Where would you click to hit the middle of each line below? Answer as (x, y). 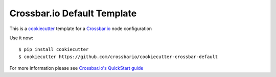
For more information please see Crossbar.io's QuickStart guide (76, 68)
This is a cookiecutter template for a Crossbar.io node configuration (81, 29)
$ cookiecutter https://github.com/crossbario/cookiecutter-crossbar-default (118, 57)
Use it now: (21, 38)
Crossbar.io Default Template (73, 13)
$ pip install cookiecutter (54, 49)
